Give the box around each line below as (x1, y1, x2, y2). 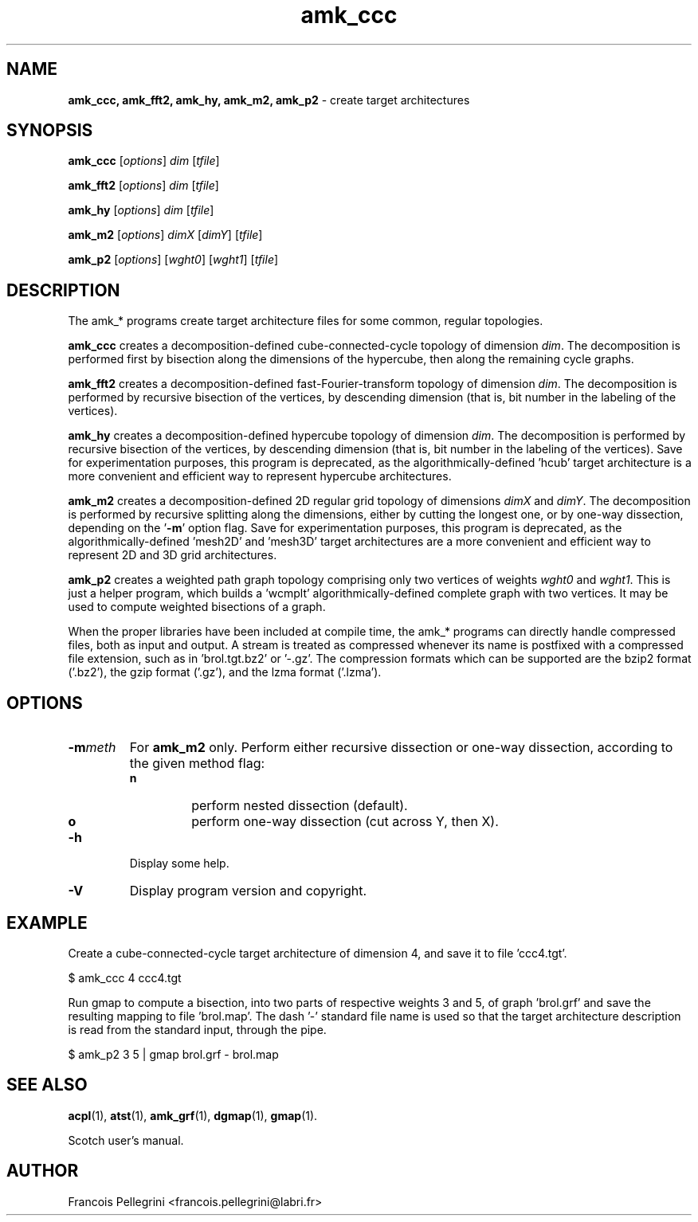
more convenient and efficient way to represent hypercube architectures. (68, 469, 452, 484)
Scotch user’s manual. (68, 1133, 184, 1147)
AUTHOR (6, 1161, 79, 1181)
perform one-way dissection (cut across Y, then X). (191, 813, 499, 830)
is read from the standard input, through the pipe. (68, 1022, 327, 1036)
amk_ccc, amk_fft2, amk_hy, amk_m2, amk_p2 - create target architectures (68, 92, 470, 107)
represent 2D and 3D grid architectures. (68, 548, 277, 562)
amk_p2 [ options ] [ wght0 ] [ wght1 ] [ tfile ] (68, 253, 279, 267)
